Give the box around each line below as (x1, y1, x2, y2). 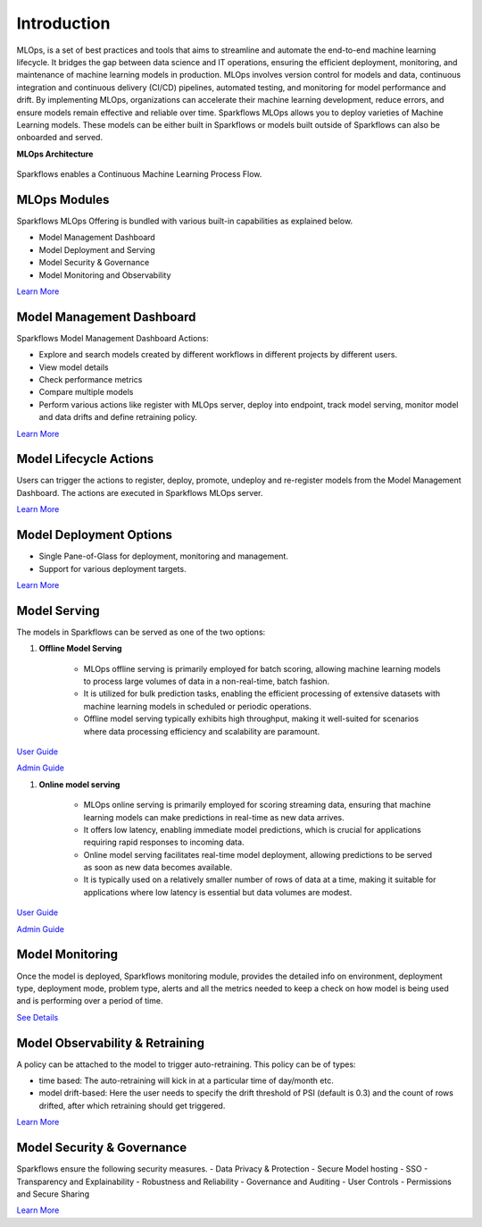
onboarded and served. (16, 132, 103, 143)
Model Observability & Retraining (16, 1035, 205, 1050)
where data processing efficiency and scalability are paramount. (83, 726, 320, 736)
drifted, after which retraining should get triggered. (38, 1100, 226, 1111)
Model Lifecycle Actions (16, 451, 154, 466)
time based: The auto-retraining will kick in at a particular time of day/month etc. (38, 1075, 334, 1086)
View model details (38, 362, 109, 373)
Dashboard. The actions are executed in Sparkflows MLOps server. (16, 487, 263, 498)
